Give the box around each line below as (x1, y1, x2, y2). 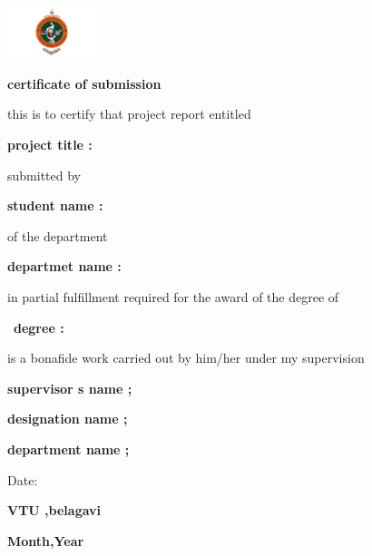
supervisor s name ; (7, 378, 132, 397)
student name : (7, 196, 103, 215)
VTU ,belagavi (7, 501, 102, 520)
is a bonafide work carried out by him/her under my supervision (7, 348, 365, 367)
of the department (7, 226, 108, 245)
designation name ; (7, 409, 128, 428)
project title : (7, 135, 93, 154)
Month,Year (7, 531, 84, 550)
